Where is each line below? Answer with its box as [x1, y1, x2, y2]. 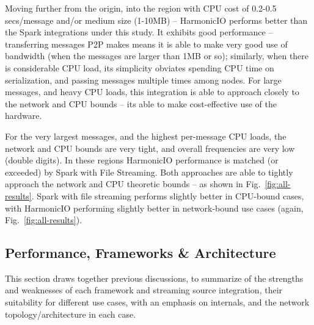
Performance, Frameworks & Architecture [5, 243, 276, 262]
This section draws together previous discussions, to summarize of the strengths [5, 271, 304, 284]
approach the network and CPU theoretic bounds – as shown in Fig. [5, 177, 261, 190]
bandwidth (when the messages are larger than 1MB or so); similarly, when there [5, 49, 309, 62]
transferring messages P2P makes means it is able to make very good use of [5, 37, 288, 50]
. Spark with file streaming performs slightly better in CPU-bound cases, [31, 189, 304, 202]
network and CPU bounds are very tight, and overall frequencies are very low [5, 141, 295, 154]
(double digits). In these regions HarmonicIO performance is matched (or [5, 154, 279, 166]
